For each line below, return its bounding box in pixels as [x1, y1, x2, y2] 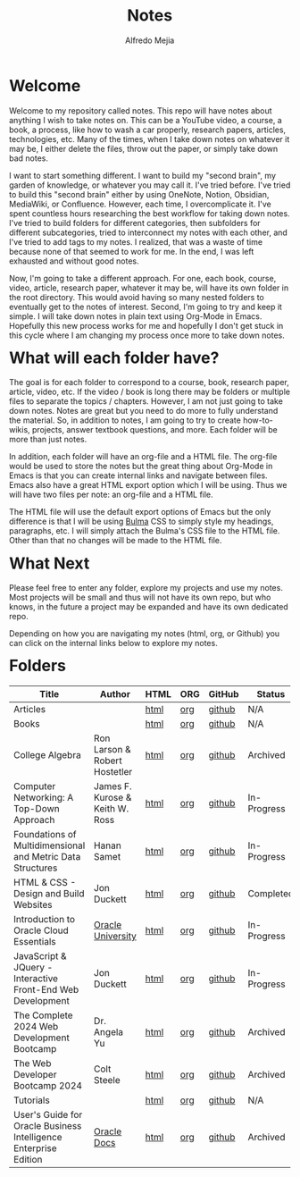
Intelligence [13, 1131, 62, 1144]
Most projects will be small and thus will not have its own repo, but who [9, 592, 271, 603]
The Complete [13, 1009, 74, 1021]
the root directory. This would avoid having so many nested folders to [9, 291, 264, 302]
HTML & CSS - [13, 877, 77, 889]
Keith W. [93, 803, 129, 815]
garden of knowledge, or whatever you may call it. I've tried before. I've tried [9, 180, 291, 190]
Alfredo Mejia [125, 35, 175, 46]
